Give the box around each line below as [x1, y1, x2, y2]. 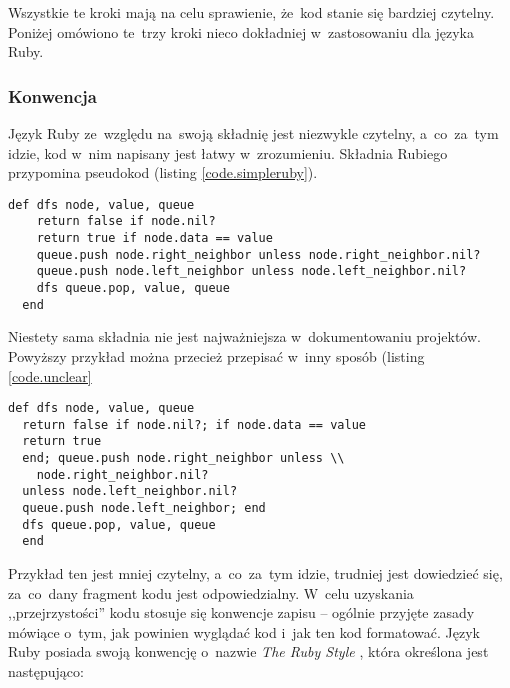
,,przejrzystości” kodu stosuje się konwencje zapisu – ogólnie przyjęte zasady [8, 602, 475, 623]
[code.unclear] [8, 365, 92, 386]
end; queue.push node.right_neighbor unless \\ [22, 451, 345, 466]
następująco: [8, 661, 84, 682]
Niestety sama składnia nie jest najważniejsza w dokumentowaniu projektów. [8, 326, 481, 347]
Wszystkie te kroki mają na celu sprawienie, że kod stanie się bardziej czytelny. [8, 2, 495, 22]
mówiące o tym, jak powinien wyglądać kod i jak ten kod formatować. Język [8, 621, 480, 642]
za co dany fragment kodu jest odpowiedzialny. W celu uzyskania [8, 582, 414, 603]
